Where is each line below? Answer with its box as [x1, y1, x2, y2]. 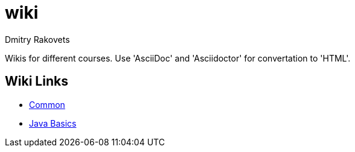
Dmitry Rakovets [5, 34, 70, 45]
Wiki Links [5, 74, 68, 89]
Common [29, 99, 65, 110]
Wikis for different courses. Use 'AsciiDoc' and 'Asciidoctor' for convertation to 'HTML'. [5, 52, 351, 63]
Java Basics [29, 118, 77, 128]
